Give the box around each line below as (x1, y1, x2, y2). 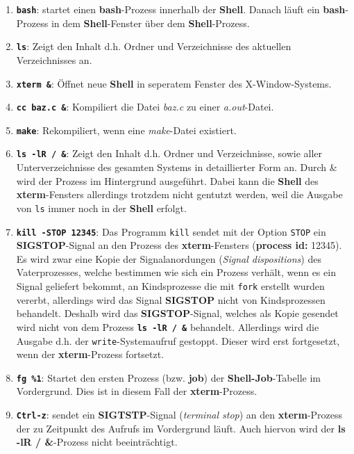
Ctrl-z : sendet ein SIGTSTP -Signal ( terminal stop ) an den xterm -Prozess (16, 407, 343, 421)
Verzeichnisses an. (16, 52, 92, 67)
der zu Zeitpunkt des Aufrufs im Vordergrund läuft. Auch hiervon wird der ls (16, 421, 346, 435)
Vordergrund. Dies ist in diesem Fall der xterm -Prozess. (16, 384, 258, 398)
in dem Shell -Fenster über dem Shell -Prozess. (51, 15, 250, 30)
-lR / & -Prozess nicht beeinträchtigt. (16, 435, 178, 449)
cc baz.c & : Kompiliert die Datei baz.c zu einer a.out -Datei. (16, 99, 274, 114)
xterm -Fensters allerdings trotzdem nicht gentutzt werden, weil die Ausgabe (16, 187, 343, 202)
